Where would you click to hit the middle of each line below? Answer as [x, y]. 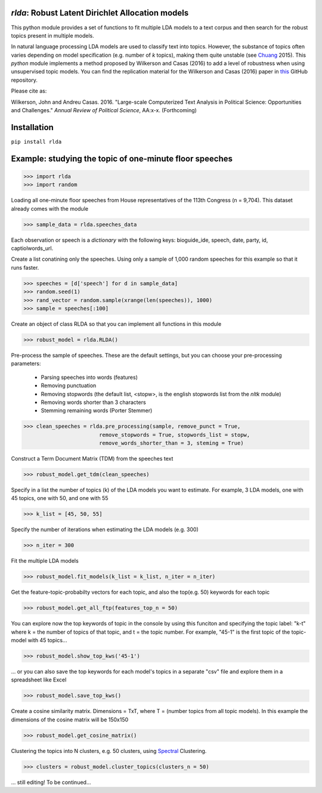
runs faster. [25, 267]
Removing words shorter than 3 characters [93, 402]
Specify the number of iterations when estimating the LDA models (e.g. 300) [105, 530]
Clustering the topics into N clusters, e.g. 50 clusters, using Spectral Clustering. [109, 751]
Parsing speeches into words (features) [89, 377]
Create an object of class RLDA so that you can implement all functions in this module [116, 324]
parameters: [26, 363]
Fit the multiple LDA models [45, 561]
